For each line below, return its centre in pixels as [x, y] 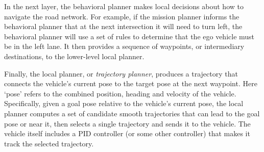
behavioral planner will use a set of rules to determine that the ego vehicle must [129, 36]
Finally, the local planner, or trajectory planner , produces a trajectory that [121, 73]
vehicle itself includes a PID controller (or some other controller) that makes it [127, 133]
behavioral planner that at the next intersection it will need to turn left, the [123, 26]
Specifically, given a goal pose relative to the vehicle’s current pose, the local [124, 103]
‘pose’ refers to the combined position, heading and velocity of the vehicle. [120, 93]
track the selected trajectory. [49, 143]
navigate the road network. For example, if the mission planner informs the [122, 16]
